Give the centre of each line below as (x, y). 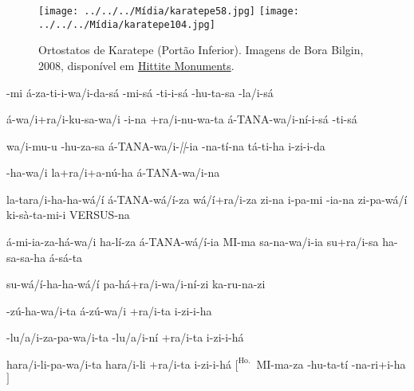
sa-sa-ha (26, 257)
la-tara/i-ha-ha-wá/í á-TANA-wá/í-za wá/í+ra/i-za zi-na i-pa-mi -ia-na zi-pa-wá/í (207, 199)
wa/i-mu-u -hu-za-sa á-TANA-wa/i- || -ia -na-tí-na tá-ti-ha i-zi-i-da (166, 145)
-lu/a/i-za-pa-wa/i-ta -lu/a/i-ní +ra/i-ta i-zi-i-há (125, 337)
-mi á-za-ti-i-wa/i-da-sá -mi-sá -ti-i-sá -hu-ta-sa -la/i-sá (140, 92)
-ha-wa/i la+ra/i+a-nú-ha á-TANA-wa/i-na (113, 172)
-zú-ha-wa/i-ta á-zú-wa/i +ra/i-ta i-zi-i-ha (109, 310)
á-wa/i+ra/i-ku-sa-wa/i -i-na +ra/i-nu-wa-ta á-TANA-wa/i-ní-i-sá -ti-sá (182, 119)
